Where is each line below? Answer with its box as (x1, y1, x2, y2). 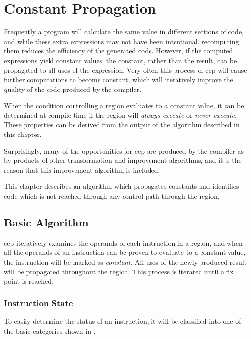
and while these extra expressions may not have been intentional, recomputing (4, 36, 239, 46)
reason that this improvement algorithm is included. (4, 164, 160, 175)
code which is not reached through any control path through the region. (4, 191, 220, 201)
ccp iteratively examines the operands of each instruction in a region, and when (4, 237, 243, 248)
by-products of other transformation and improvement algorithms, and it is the (4, 155, 242, 165)
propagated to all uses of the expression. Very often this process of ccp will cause (4, 65, 247, 75)
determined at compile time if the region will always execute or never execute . (4, 110, 237, 120)
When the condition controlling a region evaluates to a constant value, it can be (4, 100, 244, 111)
